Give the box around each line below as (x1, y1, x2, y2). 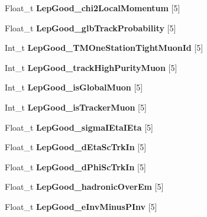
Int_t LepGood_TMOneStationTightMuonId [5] (5, 41, 203, 54)
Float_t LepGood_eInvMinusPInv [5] (5, 200, 157, 212)
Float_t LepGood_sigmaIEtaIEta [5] (5, 121, 153, 133)
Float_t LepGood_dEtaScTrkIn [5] (5, 141, 147, 153)
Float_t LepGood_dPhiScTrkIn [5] (5, 160, 146, 173)
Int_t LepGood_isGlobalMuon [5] (5, 81, 143, 93)
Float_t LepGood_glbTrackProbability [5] (5, 21, 176, 34)
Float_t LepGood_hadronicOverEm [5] (5, 180, 164, 193)
